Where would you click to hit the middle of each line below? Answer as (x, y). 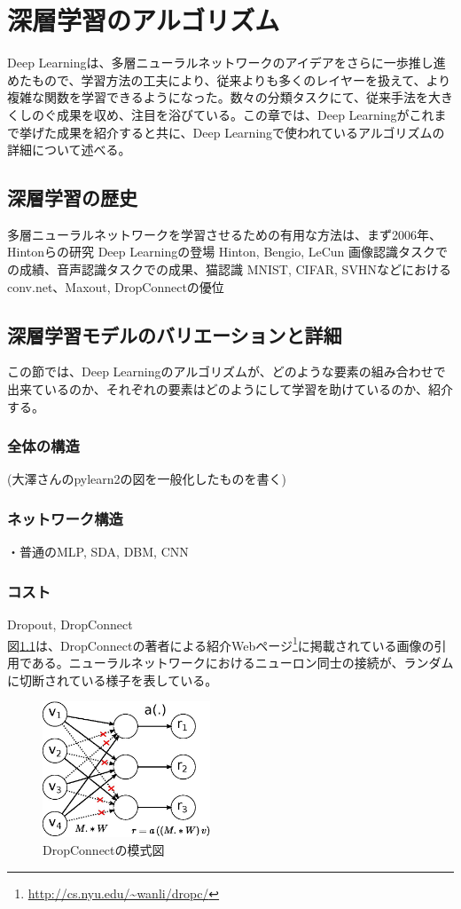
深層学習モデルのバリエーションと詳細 (175, 334)
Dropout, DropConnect (70, 624)
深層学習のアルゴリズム (144, 20)
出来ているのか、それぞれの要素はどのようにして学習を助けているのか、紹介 (230, 389)
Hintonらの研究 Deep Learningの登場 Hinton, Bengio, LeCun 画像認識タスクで (228, 252)
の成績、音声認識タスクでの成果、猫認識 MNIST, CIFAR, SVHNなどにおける (229, 269)
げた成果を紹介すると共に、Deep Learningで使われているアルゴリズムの (238, 132)
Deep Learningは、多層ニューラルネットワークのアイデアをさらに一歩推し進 (227, 63)
